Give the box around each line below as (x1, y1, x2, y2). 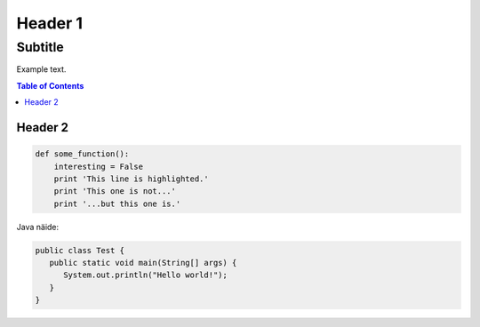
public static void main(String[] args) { (49, 258, 237, 268)
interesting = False (53, 161, 144, 171)
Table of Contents (16, 80, 84, 91)
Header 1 (16, 13, 84, 33)
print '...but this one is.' (53, 198, 181, 209)
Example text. (16, 64, 67, 75)
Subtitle (16, 39, 64, 55)
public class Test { (35, 245, 124, 255)
